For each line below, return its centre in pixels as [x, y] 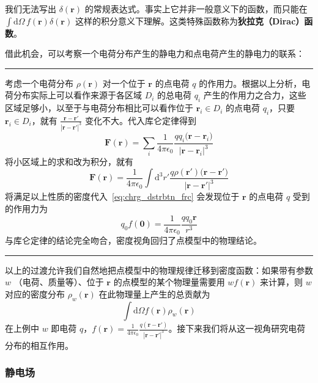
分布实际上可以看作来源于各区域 [77, 95]
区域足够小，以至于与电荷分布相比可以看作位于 [99, 108]
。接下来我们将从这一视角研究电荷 [237, 328]
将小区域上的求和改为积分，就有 [69, 162]
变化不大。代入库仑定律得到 [140, 120]
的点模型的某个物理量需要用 [169, 282]
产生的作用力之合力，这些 [255, 95]
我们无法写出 [31, 9]
